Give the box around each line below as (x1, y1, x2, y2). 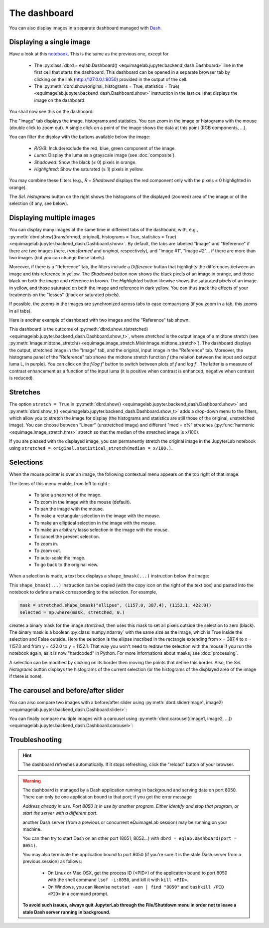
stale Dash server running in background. (22, 909, 111, 915)
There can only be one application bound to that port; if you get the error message (22, 794, 192, 800)
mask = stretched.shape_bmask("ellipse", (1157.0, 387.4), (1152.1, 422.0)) (19, 602, 212, 608)
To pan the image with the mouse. (34, 506, 104, 512)
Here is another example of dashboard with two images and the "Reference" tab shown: (9, 317, 190, 323)
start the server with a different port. (22, 810, 98, 816)
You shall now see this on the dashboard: (9, 109, 94, 115)
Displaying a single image (9, 38, 91, 46)
